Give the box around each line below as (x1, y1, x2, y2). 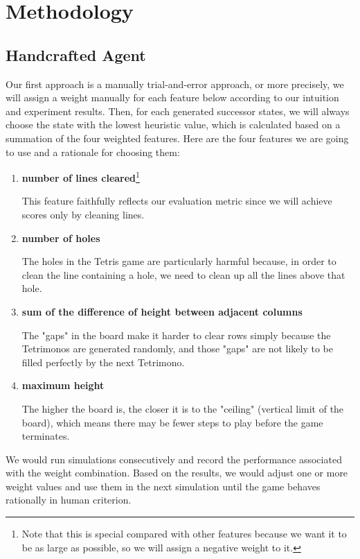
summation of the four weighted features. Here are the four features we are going (6, 130, 349, 145)
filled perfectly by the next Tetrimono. (21, 354, 185, 369)
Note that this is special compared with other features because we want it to (21, 526, 347, 541)
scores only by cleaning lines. (21, 207, 145, 221)
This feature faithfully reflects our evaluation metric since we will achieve (21, 193, 332, 208)
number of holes (21, 230, 100, 245)
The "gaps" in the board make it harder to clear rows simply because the (21, 327, 331, 342)
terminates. (21, 429, 70, 443)
